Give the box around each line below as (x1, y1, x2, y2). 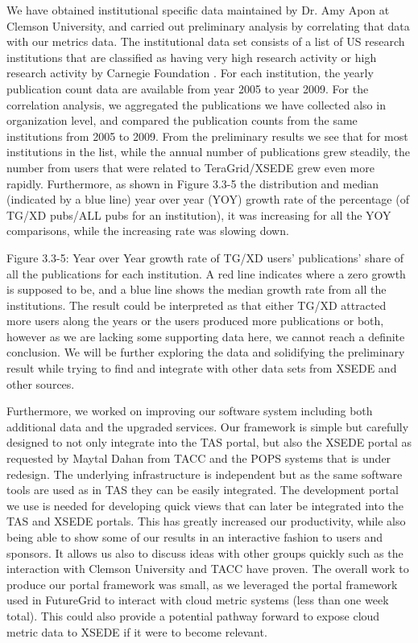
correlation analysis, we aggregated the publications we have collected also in (6, 96, 386, 113)
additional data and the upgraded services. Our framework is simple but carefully (6, 418, 409, 435)
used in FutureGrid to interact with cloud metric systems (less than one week (6, 591, 389, 608)
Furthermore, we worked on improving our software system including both (6, 402, 373, 419)
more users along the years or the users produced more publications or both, (6, 312, 384, 329)
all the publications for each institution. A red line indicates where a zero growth (6, 265, 406, 282)
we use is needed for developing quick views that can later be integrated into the (6, 497, 404, 513)
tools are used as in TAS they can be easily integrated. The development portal (6, 481, 399, 498)
